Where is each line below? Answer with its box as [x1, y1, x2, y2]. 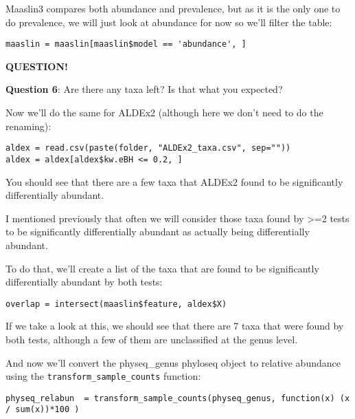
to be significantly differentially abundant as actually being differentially [5, 224, 310, 239]
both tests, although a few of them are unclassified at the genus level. [5, 332, 298, 346]
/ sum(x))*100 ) [5, 405, 80, 415]
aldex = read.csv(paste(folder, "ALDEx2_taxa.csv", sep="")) [5, 143, 291, 153]
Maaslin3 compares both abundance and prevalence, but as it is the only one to [5, 1, 341, 15]
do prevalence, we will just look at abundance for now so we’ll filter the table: [5, 14, 332, 29]
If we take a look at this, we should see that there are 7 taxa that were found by [5, 319, 344, 333]
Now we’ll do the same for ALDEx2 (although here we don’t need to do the [5, 105, 323, 120]
